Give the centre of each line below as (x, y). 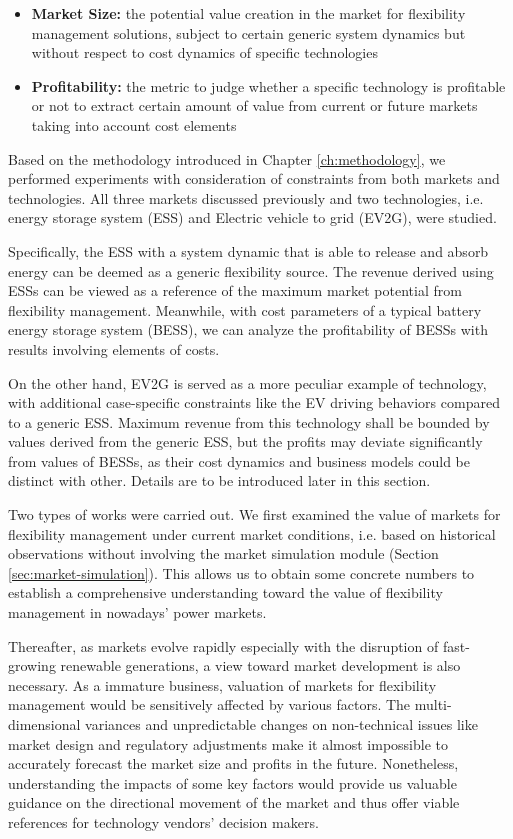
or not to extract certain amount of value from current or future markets (254, 105)
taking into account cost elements (134, 124)
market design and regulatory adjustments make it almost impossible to (228, 743)
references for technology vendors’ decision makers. (163, 821)
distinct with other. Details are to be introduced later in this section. (219, 480)
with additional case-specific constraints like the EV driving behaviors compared (254, 402)
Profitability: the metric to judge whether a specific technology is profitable (268, 85)
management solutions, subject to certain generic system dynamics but (248, 32)
